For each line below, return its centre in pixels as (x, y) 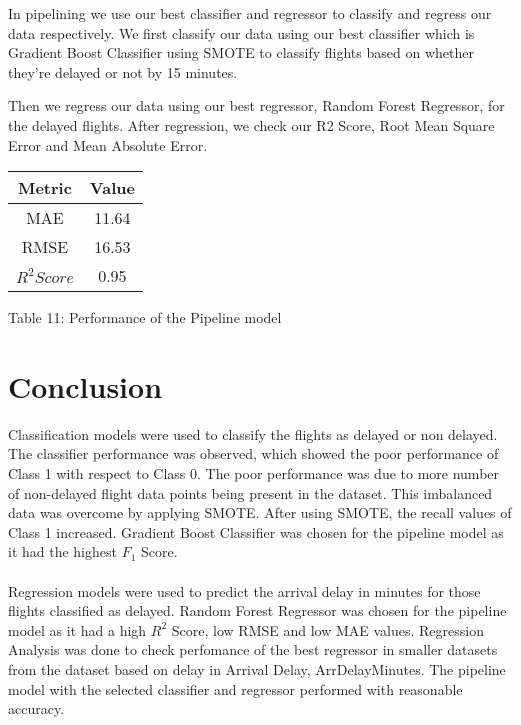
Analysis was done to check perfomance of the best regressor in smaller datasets (253, 649)
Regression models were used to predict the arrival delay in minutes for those (244, 590)
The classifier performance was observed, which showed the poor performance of (253, 453)
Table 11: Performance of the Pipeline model (145, 317)
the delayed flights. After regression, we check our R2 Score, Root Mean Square (251, 124)
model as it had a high (77, 629)
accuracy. (36, 708)
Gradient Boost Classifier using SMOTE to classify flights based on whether (241, 52)
